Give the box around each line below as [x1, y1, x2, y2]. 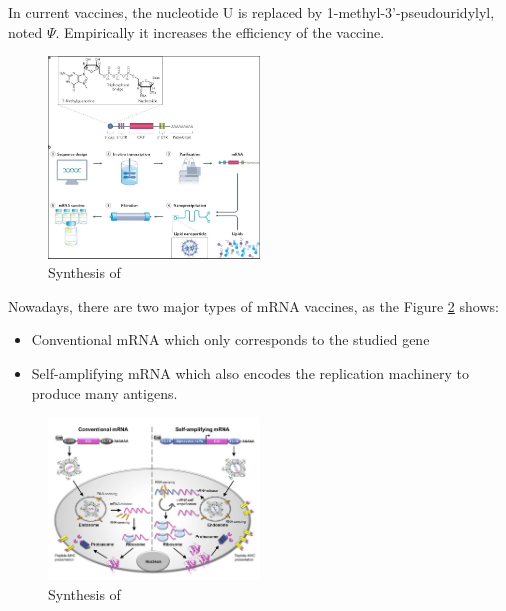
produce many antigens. [31, 382, 178, 403]
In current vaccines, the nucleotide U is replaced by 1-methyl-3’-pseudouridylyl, [8, 2, 495, 22]
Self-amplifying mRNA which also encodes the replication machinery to [31, 362, 469, 383]
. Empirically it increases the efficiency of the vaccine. [55, 21, 385, 42]
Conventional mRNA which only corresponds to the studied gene [31, 329, 430, 350]
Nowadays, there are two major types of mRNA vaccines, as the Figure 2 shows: [8, 295, 499, 316]
